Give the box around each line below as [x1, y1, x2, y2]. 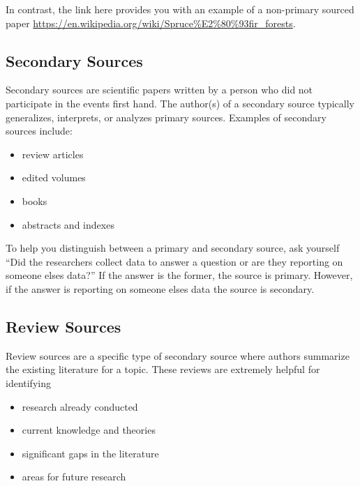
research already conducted [22, 399, 138, 413]
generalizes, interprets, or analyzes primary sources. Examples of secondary [6, 109, 327, 124]
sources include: [6, 123, 73, 138]
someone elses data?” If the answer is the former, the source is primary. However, [6, 268, 353, 282]
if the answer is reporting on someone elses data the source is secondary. [6, 281, 315, 296]
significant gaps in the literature [22, 446, 159, 460]
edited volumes [22, 170, 86, 185]
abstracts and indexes [22, 217, 114, 231]
